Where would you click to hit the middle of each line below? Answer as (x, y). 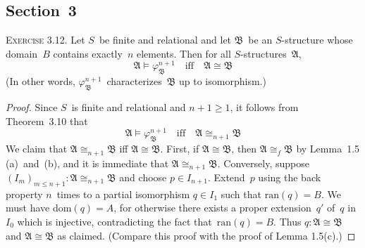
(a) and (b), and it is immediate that (87, 163)
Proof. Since (32, 107)
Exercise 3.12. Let (45, 40)
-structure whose (317, 40)
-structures (264, 53)
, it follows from (264, 107)
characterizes (134, 81)
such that (241, 194)
